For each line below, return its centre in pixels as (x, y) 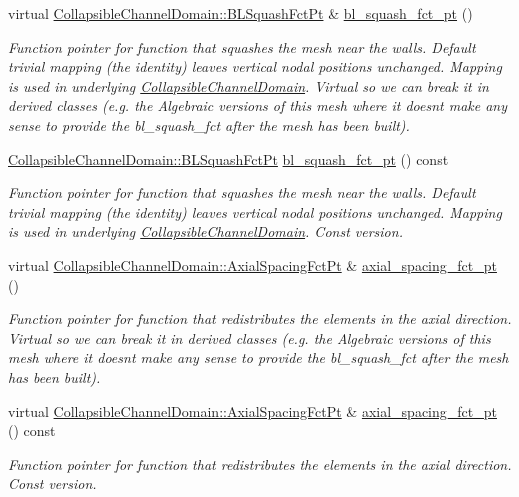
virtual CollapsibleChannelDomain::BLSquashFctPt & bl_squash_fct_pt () (240, 13)
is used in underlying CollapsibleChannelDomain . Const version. (205, 231)
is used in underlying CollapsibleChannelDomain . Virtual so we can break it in (248, 85)
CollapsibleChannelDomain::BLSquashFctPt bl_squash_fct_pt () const (228, 158)
